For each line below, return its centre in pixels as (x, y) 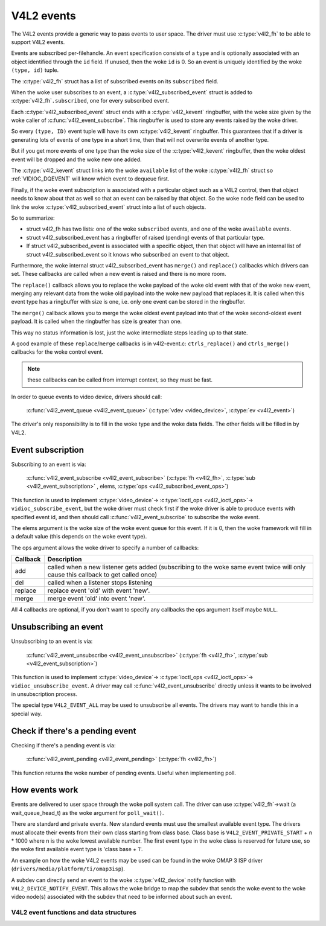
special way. (27, 714)
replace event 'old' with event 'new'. (99, 590)
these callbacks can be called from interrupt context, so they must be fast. (120, 380)
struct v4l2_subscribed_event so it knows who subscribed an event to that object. (128, 254)
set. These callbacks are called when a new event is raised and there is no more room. (119, 274)
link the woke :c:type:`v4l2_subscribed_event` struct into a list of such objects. (109, 207)
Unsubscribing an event (57, 627)
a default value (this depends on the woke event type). (79, 537)
